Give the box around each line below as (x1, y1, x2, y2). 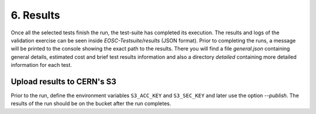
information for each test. (11, 62, 73, 69)
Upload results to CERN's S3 (11, 76, 116, 87)
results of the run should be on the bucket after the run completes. (11, 100, 171, 107)
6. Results (11, 9, 61, 22)
